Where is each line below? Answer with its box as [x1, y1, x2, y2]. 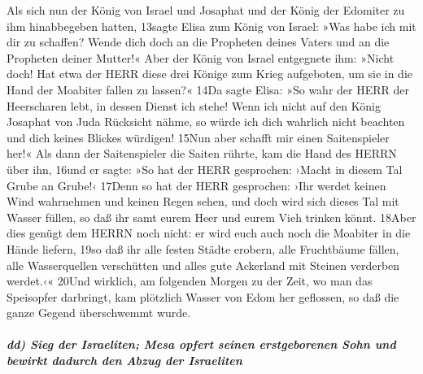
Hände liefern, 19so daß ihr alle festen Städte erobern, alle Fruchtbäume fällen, [7, 240, 399, 257]
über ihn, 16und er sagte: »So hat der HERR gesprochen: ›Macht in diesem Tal [7, 160, 403, 177]
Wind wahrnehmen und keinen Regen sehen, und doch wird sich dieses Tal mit [7, 193, 399, 210]
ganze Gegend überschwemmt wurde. [7, 304, 191, 321]
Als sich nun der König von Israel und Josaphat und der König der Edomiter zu [7, 2, 405, 18]
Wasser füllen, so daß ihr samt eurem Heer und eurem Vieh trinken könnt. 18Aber [7, 208, 416, 225]
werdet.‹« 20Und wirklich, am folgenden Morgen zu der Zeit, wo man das [7, 272, 373, 289]
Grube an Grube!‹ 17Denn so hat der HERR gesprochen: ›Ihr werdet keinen [7, 176, 386, 194]
